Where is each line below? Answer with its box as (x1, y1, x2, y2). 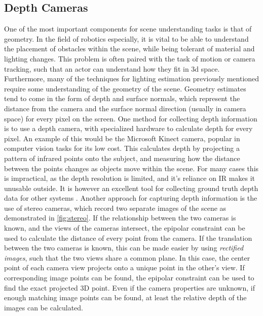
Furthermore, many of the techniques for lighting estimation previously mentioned (4, 73, 259, 84)
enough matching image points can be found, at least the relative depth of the (4, 292, 247, 303)
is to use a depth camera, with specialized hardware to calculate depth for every (4, 123, 253, 134)
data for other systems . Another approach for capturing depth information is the (4, 193, 257, 203)
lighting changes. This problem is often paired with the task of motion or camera (4, 53, 255, 64)
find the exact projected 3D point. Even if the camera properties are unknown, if (4, 282, 255, 293)
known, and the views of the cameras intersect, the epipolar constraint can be (4, 223, 245, 233)
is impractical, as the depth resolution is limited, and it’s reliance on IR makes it (4, 173, 255, 183)
